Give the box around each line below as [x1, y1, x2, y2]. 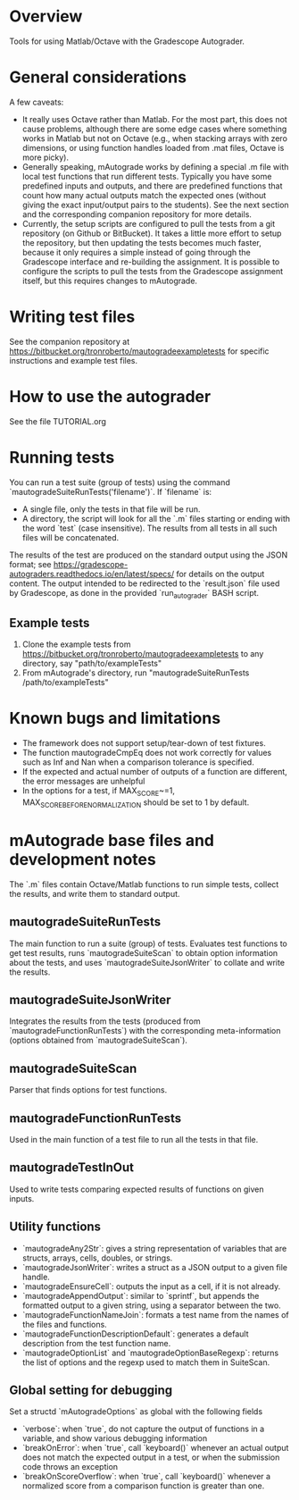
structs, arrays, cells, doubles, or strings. [21, 1253, 173, 1263]
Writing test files [9, 306, 136, 327]
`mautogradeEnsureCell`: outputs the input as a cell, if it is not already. [21, 1280, 281, 1292]
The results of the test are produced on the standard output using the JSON [9, 549, 288, 560]
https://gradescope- [53, 558, 129, 569]
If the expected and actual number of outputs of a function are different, [21, 767, 287, 777]
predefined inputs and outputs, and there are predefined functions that [21, 180, 283, 191]
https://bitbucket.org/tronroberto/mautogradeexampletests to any [21, 649, 264, 659]
